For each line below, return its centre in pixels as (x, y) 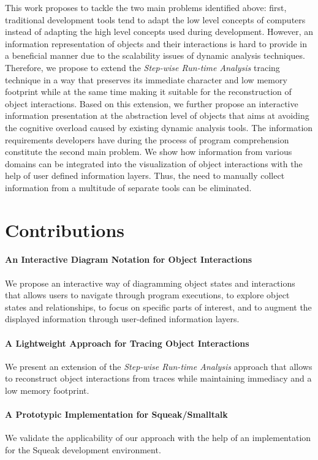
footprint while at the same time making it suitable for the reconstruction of (148, 92)
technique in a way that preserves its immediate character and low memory (146, 79)
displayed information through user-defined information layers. (122, 319)
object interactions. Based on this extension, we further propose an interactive (152, 103)
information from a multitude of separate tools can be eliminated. (128, 187)
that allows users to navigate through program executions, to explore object (147, 295)
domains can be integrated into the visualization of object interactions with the (154, 163)
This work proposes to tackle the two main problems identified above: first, (146, 7)
